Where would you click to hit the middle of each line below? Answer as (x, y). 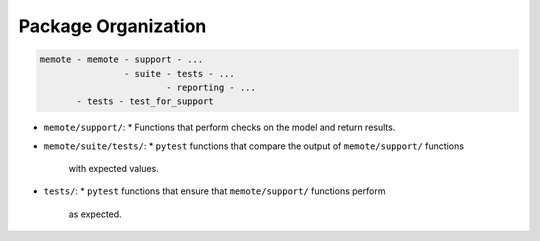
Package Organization (112, 26)
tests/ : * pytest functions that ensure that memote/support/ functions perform (214, 191)
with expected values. (113, 169)
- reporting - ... (211, 87)
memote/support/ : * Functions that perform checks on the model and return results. (219, 127)
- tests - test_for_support (145, 101)
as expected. (95, 214)
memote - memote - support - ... (121, 59)
